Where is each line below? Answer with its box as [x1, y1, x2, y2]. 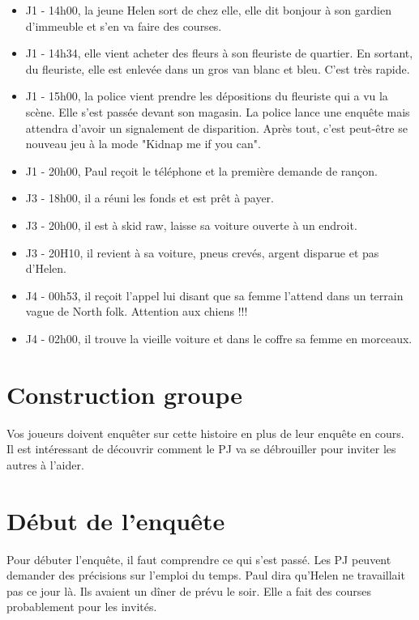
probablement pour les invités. [6, 598, 157, 615]
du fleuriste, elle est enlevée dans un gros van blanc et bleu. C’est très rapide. [25, 60, 410, 77]
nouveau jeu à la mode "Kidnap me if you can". [25, 135, 261, 152]
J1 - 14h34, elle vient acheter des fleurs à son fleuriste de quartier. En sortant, [25, 45, 413, 62]
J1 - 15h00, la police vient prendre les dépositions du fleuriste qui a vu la [25, 87, 388, 104]
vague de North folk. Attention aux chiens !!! [25, 303, 248, 320]
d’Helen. [25, 260, 66, 277]
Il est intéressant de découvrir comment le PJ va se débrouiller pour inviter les [6, 440, 396, 457]
